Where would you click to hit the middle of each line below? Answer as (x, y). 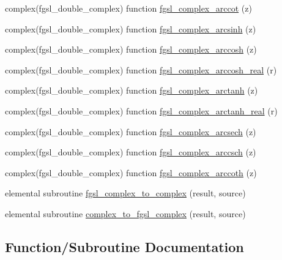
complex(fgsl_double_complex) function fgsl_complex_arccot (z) (128, 8)
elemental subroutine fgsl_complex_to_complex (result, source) (125, 193)
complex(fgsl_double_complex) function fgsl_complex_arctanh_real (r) (141, 110)
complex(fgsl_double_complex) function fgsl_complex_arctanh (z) (132, 90)
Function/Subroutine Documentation (124, 246)
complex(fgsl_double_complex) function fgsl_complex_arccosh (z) (131, 49)
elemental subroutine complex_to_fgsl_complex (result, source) (125, 213)
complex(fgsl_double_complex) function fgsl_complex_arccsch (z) (131, 152)
